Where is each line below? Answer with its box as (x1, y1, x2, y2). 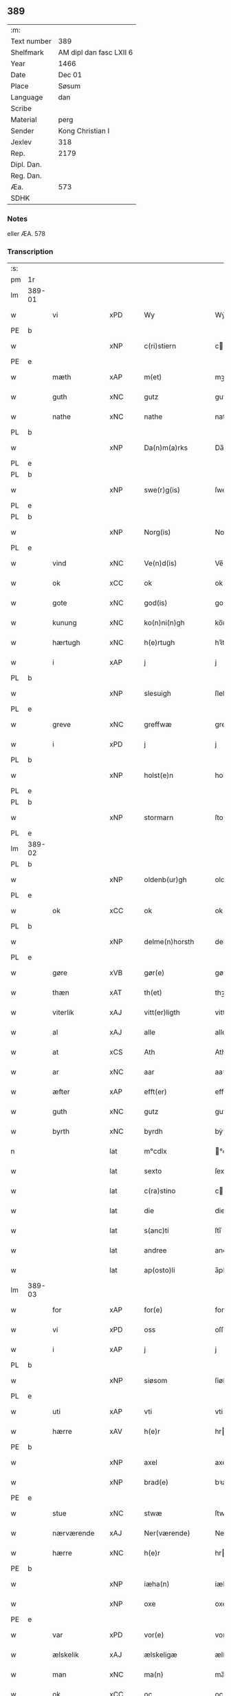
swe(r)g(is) (144, 486, 181, 495)
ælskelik (52, 1650, 79, 1659)
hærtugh (52, 638, 80, 648)
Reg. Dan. (10, 170, 43, 180)
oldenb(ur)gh (144, 875, 187, 885)
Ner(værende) (144, 1528, 190, 1538)
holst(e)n (144, 770, 174, 780)
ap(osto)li (144, 1266, 175, 1275)
